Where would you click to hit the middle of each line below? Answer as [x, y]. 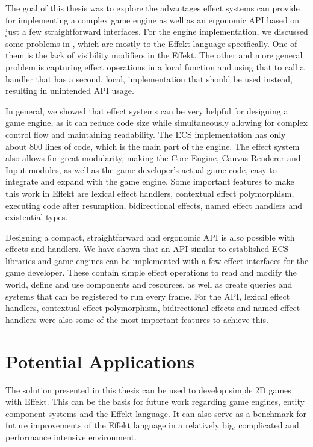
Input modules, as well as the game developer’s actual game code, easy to [141, 169]
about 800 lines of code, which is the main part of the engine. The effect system [153, 146]
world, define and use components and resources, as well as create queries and [149, 284]
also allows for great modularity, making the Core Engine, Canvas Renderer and [153, 158]
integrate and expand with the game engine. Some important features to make [150, 181]
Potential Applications [100, 361]
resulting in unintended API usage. [70, 91]
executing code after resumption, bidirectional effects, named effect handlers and [154, 205]
